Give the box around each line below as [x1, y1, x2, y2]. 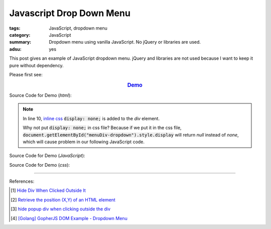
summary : [9, 39, 32, 45]
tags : [9, 25, 21, 31]
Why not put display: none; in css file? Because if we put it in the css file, [23, 125, 182, 131]
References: [9, 178, 35, 184]
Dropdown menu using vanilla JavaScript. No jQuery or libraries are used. [49, 39, 201, 45]
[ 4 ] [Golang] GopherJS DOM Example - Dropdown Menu [11, 215, 127, 221]
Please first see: [9, 71, 43, 77]
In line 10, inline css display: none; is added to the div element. [23, 116, 160, 122]
